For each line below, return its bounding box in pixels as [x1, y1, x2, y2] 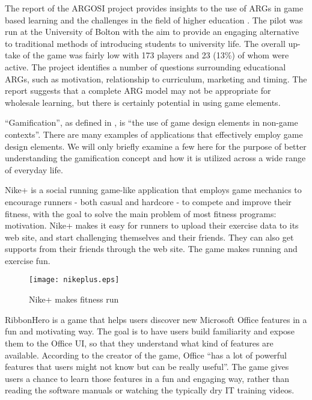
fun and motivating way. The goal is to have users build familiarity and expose [5, 325, 295, 337]
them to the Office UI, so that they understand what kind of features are [5, 336, 274, 349]
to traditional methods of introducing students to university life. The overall [5, 37, 286, 49]
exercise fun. [5, 254, 50, 266]
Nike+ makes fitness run [29, 293, 119, 306]
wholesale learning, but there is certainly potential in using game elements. [5, 96, 281, 108]
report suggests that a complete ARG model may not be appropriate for [5, 84, 271, 97]
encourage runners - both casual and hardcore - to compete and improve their [5, 195, 292, 208]
